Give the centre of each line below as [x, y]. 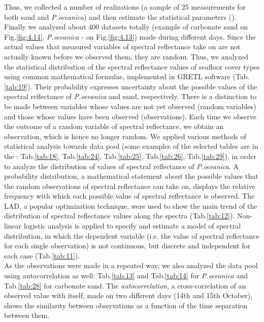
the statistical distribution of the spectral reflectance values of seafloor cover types [132, 66]
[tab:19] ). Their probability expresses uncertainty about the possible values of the [131, 86]
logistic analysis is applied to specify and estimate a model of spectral [132, 226]
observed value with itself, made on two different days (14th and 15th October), [128, 295]
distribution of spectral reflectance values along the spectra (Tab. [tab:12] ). [120, 216]
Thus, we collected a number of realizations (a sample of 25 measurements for [125, 7]
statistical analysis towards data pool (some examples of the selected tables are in [131, 146]
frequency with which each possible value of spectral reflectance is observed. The [129, 196]
